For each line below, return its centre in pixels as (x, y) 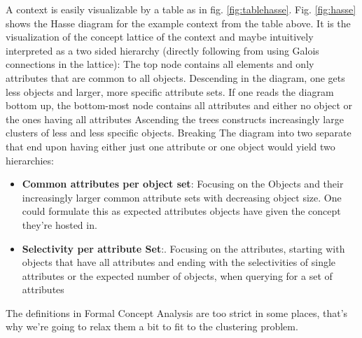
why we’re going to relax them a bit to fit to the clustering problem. (152, 326)
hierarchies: (30, 160)
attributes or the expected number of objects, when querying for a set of (177, 275)
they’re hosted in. (60, 224)
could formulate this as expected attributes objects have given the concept (181, 211)
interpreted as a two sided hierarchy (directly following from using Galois (162, 50)
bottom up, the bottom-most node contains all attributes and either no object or (179, 105)
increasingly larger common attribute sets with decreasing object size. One (182, 197)
